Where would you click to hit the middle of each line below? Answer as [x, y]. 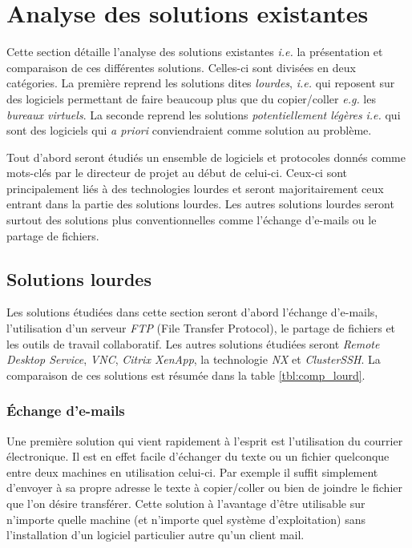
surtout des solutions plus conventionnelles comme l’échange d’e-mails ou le [192, 220]
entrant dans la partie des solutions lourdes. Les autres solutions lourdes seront [200, 204]
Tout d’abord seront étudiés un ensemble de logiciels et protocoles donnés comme [206, 157]
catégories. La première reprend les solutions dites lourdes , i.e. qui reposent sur [201, 83]
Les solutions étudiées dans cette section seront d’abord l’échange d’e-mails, [192, 312]
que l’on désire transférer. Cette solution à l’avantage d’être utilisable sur [186, 504]
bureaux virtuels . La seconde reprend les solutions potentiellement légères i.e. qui [204, 114]
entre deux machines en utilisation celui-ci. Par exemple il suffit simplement [192, 471]
